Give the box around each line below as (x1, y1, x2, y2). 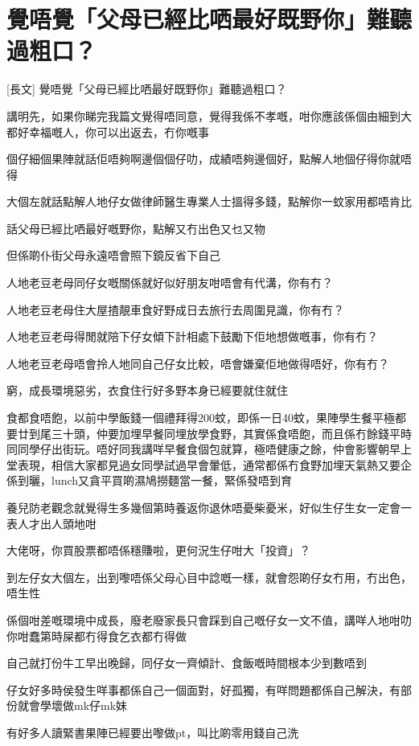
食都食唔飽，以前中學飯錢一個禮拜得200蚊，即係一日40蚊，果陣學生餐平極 (6, 409, 395, 426)
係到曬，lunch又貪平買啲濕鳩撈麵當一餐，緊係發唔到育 (6, 472, 293, 489)
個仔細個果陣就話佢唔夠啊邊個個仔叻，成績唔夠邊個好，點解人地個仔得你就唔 (6, 150, 412, 167)
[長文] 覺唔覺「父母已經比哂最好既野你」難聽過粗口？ (6, 80, 287, 97)
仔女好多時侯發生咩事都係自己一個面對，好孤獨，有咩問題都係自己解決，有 (6, 681, 401, 698)
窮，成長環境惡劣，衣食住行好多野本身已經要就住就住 (6, 382, 288, 399)
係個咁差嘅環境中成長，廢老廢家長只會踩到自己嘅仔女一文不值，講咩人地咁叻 (6, 611, 412, 628)
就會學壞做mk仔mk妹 (17, 697, 128, 714)
